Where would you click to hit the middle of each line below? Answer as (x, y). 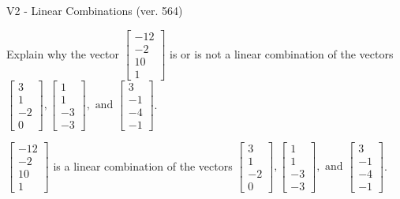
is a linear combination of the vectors (143, 165)
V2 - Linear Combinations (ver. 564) (95, 10)
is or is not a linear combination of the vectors (282, 53)
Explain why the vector (63, 53)
